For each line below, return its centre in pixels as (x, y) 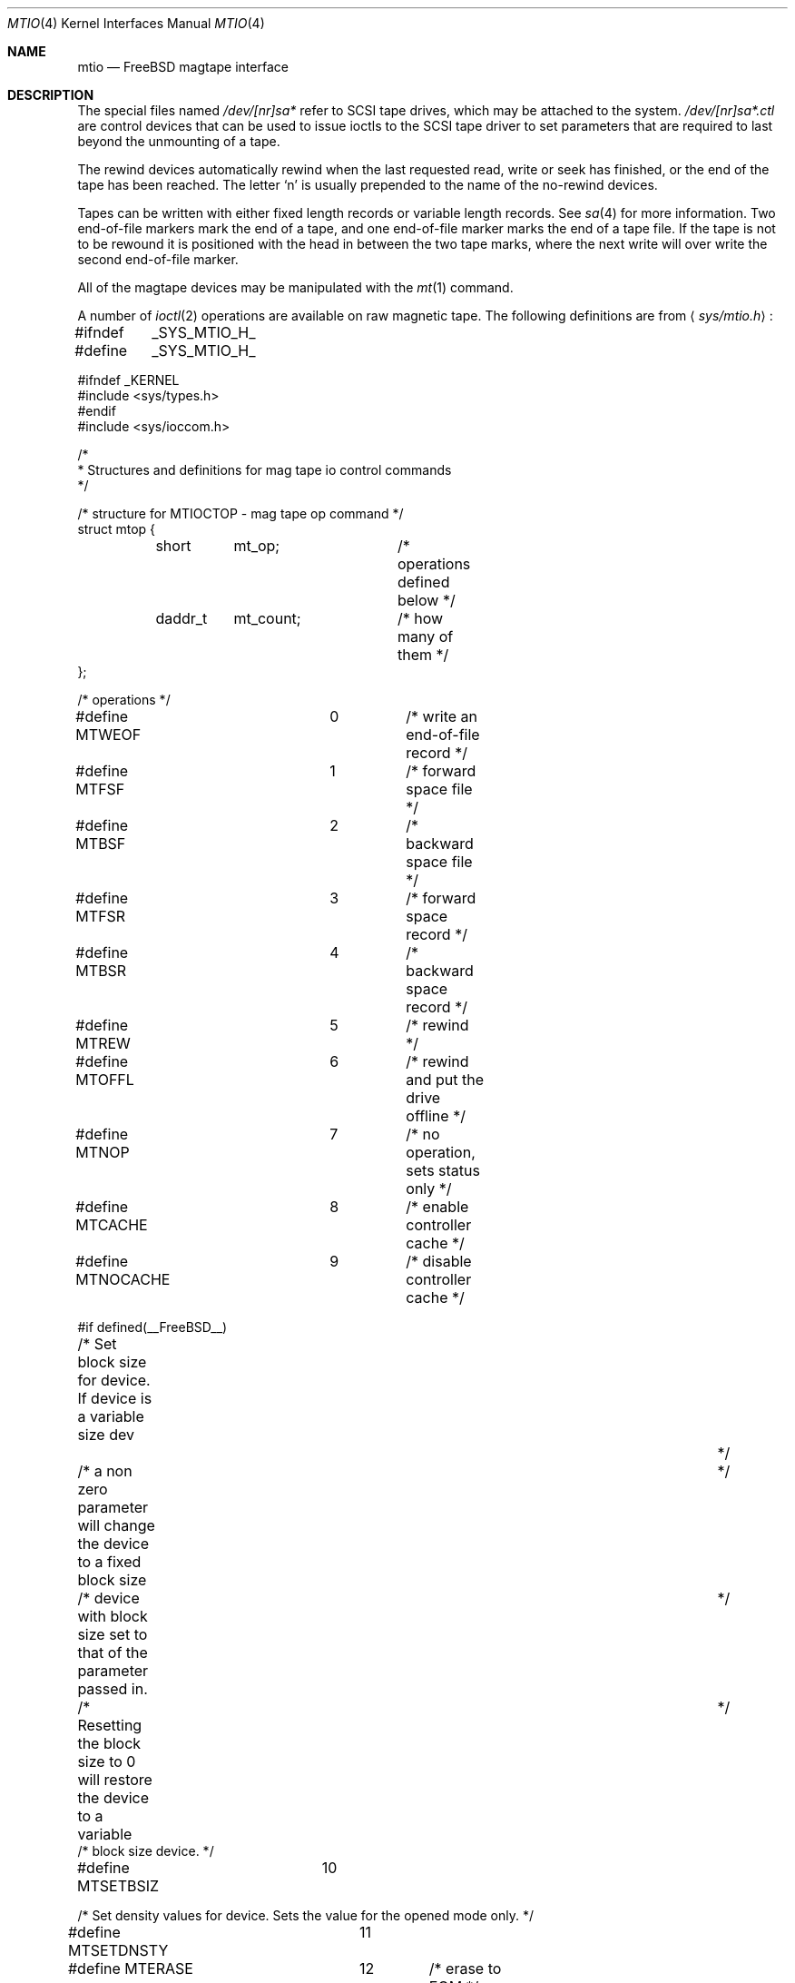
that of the (113, 1652)
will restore (115, 1780)
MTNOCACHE (123, 1279)
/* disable (439, 1261)
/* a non (105, 1471)
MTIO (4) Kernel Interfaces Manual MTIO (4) (136, 23)
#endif (97, 411)
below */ (426, 600)
